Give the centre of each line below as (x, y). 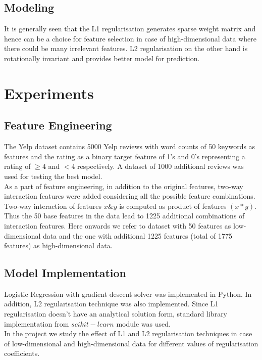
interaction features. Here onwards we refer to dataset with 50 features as (118, 225)
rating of (17, 166)
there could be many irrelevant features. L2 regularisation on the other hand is (126, 48)
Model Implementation (65, 273)
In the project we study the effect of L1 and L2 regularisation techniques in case (128, 333)
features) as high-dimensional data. (58, 245)
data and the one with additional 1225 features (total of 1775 (138, 235)
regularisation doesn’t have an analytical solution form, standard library (116, 314)
